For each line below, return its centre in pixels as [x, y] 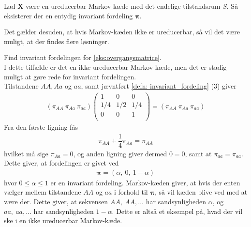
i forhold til [131, 192]
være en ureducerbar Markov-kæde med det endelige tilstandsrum [123, 6]
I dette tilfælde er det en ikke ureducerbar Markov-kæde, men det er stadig [115, 67]
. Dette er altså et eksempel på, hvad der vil [177, 211]
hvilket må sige [26, 153]
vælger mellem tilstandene [43, 192]
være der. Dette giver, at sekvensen [56, 202]
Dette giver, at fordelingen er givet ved [61, 163]
